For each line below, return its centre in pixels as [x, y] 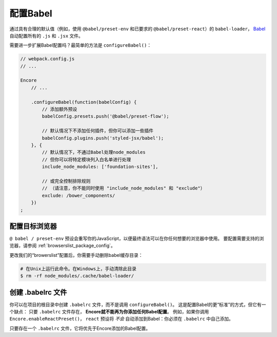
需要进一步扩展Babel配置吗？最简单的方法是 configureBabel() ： [80, 45]
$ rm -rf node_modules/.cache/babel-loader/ [77, 276]
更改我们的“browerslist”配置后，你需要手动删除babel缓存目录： [76, 255]
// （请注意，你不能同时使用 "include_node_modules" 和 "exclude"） [123, 188]
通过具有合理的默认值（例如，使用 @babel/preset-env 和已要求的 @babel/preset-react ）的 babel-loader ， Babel [137, 29]
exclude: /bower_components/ [78, 195]
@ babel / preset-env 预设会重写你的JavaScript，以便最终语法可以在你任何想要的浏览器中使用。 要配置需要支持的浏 [137, 238]
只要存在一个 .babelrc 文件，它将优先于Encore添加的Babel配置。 [80, 328]
